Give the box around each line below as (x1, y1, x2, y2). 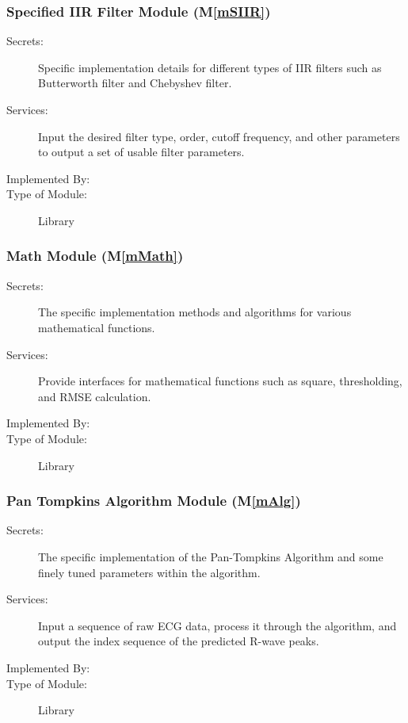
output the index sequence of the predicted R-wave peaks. (38, 633, 319, 649)
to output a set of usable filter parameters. (38, 143, 245, 160)
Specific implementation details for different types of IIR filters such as (38, 59, 382, 75)
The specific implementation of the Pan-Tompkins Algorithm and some (38, 548, 383, 564)
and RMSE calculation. (38, 388, 151, 404)
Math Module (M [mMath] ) (6, 246, 184, 266)
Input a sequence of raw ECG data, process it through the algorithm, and (38, 617, 397, 633)
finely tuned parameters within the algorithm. (38, 564, 261, 580)
